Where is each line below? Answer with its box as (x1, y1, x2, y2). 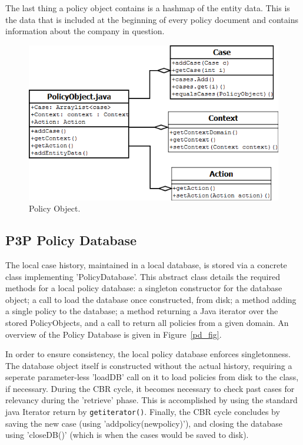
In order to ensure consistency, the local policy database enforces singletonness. (5, 348, 291, 360)
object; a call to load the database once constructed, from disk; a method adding (5, 293, 297, 305)
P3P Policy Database (5, 231, 137, 249)
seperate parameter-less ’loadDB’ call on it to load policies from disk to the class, (5, 371, 299, 383)
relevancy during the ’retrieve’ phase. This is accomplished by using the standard (5, 394, 298, 406)
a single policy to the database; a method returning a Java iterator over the (5, 305, 278, 317)
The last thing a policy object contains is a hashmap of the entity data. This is (5, 2, 290, 14)
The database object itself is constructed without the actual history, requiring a (5, 359, 292, 371)
